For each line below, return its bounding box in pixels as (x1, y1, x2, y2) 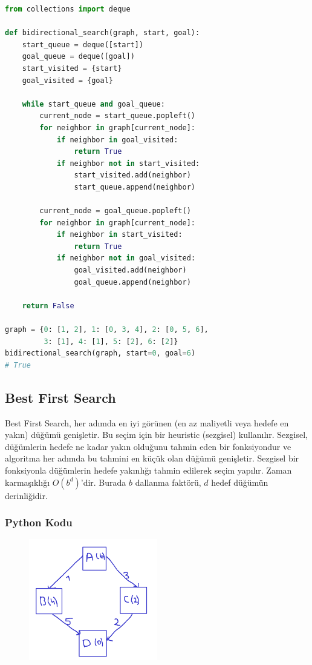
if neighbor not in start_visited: (56, 159, 200, 168)
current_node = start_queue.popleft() (39, 111, 196, 121)
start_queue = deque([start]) (22, 40, 144, 49)
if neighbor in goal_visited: (56, 135, 178, 144)
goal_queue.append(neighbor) (74, 277, 191, 286)
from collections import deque (5, 5, 131, 13)
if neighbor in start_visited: (56, 230, 183, 239)
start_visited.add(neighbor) (74, 171, 191, 180)
